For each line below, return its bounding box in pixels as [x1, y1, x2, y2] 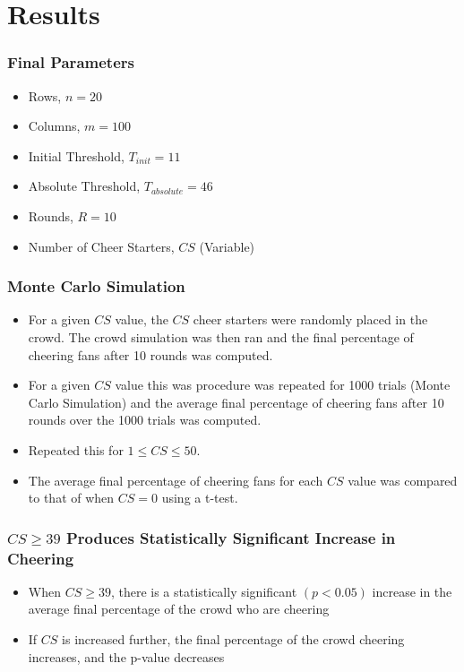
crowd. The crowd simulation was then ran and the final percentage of [28, 327, 414, 346]
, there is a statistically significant [110, 582, 297, 600]
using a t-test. [161, 488, 238, 507]
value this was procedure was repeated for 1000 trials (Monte [115, 375, 451, 394]
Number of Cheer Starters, [28, 237, 175, 255]
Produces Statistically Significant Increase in [65, 526, 396, 548]
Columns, [28, 116, 81, 135]
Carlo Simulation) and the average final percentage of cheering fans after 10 [28, 392, 444, 411]
